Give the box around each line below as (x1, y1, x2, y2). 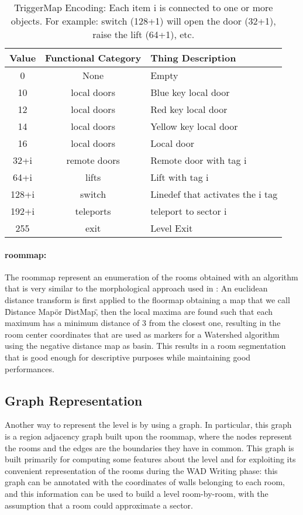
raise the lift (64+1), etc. (92, 28, 195, 41)
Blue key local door (150, 85, 230, 99)
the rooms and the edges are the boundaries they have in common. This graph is (5, 441, 294, 454)
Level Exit (150, 221, 193, 235)
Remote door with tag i (150, 153, 247, 167)
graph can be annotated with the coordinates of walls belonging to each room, (5, 476, 285, 488)
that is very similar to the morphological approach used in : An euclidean (5, 282, 268, 294)
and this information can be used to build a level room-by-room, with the (5, 487, 268, 499)
